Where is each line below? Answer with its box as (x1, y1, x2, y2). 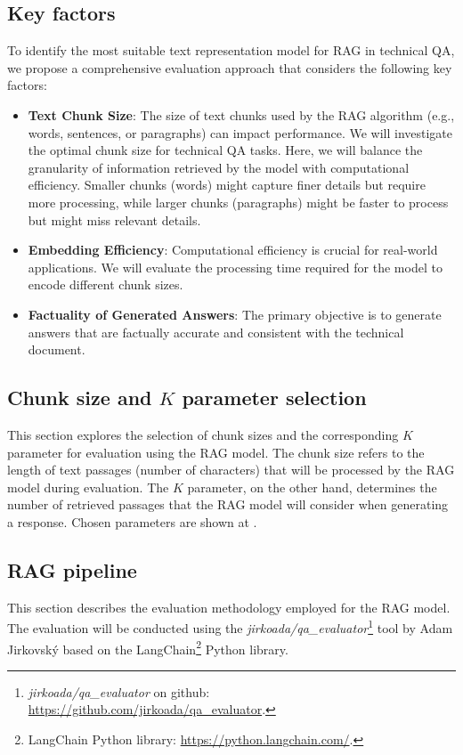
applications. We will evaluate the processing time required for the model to (28, 257, 443, 276)
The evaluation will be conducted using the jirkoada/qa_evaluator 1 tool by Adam (7, 616, 453, 637)
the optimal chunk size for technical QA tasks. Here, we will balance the (28, 141, 423, 159)
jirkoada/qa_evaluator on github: (28, 682, 210, 701)
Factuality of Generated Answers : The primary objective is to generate (28, 304, 442, 323)
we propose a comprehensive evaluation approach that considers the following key (7, 58, 452, 77)
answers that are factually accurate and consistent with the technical (28, 322, 404, 341)
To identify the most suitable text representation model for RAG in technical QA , (7, 41, 455, 60)
